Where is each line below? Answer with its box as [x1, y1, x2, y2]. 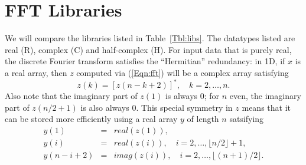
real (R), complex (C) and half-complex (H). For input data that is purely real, [5, 43, 292, 55]
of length [187, 113, 219, 125]
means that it [242, 101, 291, 113]
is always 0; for [165, 90, 220, 101]
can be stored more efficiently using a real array [5, 113, 178, 125]
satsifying [229, 113, 264, 125]
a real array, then [5, 66, 67, 78]
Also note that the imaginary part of [5, 90, 138, 101]
